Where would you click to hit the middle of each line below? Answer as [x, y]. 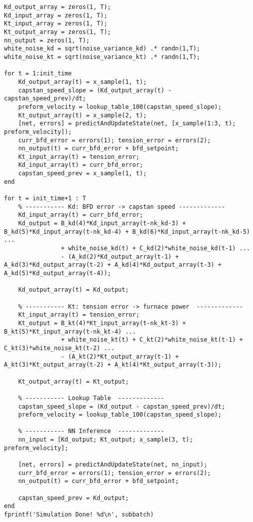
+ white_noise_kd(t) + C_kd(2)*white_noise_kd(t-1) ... [155, 249]
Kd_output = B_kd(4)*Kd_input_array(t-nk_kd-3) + [102, 224]
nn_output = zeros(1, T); [47, 40]
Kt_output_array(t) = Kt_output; [73, 381]
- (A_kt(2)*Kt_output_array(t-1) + [120, 356]
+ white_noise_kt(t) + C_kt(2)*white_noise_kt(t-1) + [152, 340]
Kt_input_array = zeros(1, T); [56, 24]
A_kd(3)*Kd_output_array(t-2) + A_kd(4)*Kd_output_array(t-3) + [113, 265]
